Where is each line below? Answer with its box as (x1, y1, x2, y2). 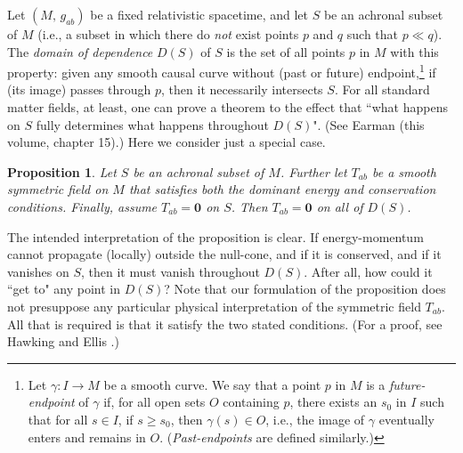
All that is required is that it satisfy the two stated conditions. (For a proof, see (7, 314, 443, 333)
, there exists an (289, 392, 378, 411)
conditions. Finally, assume (7, 198, 158, 215)
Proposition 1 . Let (7, 162, 117, 181)
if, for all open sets (103, 392, 206, 411)
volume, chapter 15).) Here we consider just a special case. (7, 133, 326, 151)
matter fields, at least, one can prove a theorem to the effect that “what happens (7, 98, 448, 117)
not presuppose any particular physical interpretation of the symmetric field (7, 296, 421, 315)
